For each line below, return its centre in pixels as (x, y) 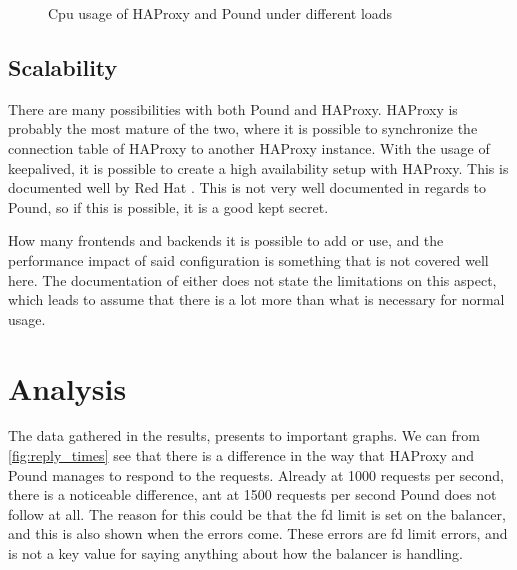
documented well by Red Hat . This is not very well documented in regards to (247, 187)
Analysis (67, 387)
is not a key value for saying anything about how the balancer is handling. (235, 553)
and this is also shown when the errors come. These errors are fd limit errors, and (258, 533)
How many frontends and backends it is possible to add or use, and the (226, 240)
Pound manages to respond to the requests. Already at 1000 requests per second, (256, 474)
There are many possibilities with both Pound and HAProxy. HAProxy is (233, 108)
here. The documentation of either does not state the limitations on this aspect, (252, 279)
